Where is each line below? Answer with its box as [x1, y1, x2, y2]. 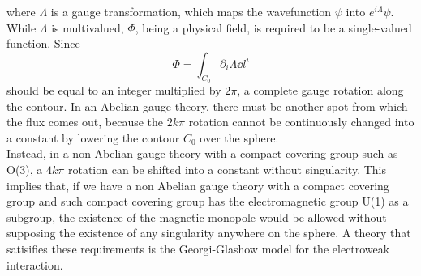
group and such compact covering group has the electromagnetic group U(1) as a [6, 193, 409, 210]
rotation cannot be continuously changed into [188, 113, 415, 130]
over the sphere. [200, 129, 279, 146]
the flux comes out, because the [6, 113, 164, 130]
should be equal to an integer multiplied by [6, 81, 221, 98]
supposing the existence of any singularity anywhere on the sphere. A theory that [6, 224, 411, 241]
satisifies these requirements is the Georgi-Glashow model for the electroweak [6, 240, 390, 257]
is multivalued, [51, 19, 124, 36]
